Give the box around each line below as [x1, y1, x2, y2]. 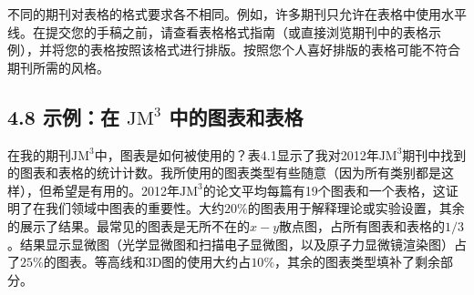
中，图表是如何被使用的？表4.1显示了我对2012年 [94, 145, 379, 164]
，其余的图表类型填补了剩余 [274, 252, 441, 271]
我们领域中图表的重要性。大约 [45, 198, 224, 218]
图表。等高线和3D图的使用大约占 [56, 252, 252, 271]
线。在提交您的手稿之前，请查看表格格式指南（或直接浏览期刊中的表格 [7, 22, 428, 41]
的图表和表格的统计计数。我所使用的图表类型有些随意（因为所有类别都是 [7, 163, 441, 182]
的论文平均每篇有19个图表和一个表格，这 [202, 180, 446, 199]
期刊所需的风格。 [7, 57, 109, 76]
